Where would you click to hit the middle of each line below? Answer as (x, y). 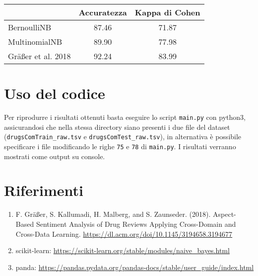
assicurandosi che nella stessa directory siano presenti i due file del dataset (117, 127)
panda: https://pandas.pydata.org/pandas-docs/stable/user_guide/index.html (135, 267)
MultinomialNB (35, 42)
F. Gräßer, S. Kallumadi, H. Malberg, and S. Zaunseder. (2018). (113, 214)
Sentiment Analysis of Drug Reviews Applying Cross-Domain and (136, 224)
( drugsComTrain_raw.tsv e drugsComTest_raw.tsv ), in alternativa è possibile (123, 137)
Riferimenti (44, 190)
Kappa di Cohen (167, 12)
